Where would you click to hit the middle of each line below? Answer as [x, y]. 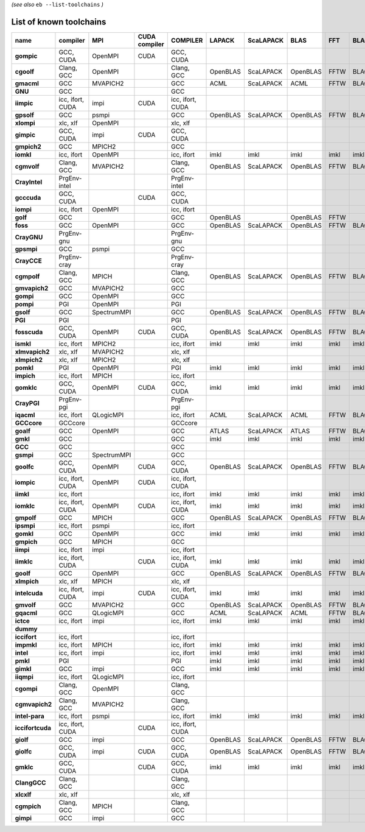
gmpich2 [28, 146]
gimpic [25, 135]
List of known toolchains [59, 22]
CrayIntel [29, 182]
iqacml [25, 415]
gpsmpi [26, 249]
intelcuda [29, 593]
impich [25, 376]
